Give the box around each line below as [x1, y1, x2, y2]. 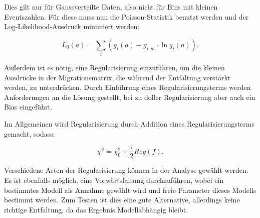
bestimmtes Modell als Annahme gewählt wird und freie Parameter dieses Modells [4, 184, 256, 195]
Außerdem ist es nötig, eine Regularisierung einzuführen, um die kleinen [4, 62, 225, 73]
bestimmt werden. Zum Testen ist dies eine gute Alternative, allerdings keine [4, 194, 240, 205]
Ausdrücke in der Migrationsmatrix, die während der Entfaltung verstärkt [4, 72, 231, 82]
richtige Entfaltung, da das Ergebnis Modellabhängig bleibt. [4, 204, 188, 214]
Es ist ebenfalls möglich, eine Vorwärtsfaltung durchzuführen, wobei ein [4, 174, 224, 185]
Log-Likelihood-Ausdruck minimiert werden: [4, 21, 140, 32]
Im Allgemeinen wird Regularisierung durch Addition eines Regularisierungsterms [4, 119, 255, 129]
